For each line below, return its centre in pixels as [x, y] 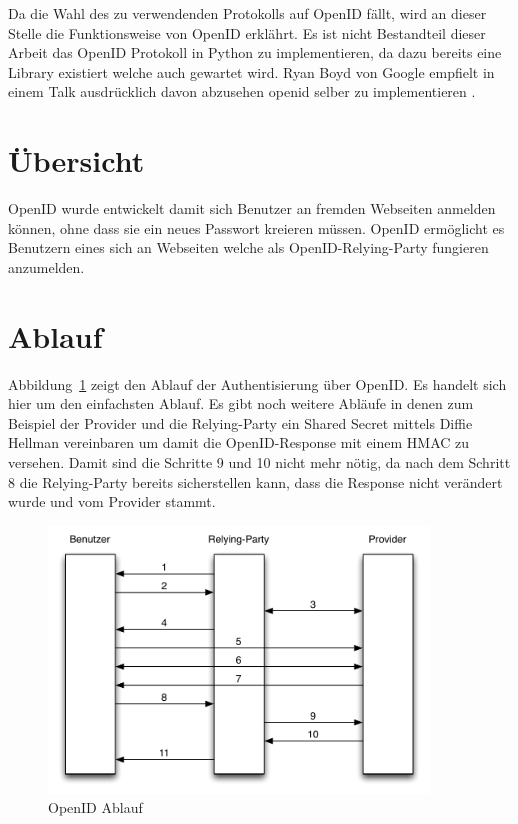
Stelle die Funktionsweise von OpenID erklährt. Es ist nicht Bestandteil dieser [247, 32]
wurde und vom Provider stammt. [112, 501]
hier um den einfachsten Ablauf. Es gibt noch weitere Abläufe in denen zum [241, 403]
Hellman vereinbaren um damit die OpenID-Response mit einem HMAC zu [239, 442]
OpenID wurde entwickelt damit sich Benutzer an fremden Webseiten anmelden [252, 208]
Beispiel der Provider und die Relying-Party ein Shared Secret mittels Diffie [240, 422]
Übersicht [76, 160]
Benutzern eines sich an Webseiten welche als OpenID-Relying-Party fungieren [248, 247]
